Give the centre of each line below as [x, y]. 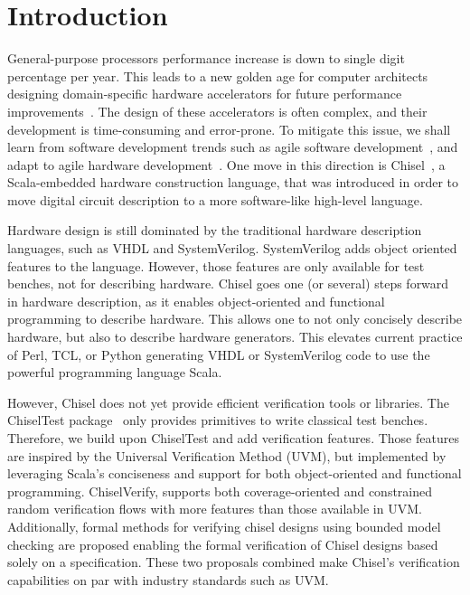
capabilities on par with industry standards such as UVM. [168, 579]
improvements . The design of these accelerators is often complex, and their [217, 111]
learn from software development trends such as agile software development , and [233, 147]
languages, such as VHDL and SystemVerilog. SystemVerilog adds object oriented [232, 248]
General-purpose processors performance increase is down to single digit [206, 58]
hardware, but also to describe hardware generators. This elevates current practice [235, 337]
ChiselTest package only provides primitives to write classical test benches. [218, 420]
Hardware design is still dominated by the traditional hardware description [215, 230]
